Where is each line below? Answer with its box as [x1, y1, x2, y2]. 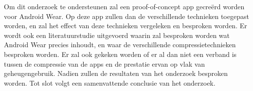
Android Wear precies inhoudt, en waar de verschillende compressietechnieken [4, 39, 236, 50]
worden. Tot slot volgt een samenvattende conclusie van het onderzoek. [4, 77, 216, 88]
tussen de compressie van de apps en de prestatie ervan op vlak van [4, 58, 205, 69]
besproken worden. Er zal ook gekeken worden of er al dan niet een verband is [4, 49, 237, 59]
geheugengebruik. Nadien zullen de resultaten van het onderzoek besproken [4, 68, 228, 78]
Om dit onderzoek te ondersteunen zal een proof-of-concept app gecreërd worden [4, 1, 245, 11]
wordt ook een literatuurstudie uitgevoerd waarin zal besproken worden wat [4, 30, 230, 40]
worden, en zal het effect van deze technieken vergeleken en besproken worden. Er [4, 20, 247, 31]
